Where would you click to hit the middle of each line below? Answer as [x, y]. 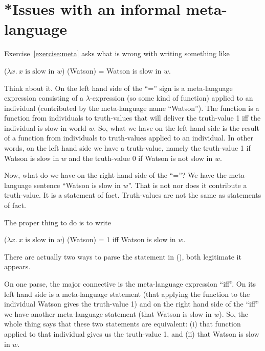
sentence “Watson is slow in [77, 185]
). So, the [234, 313]
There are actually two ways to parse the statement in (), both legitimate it [123, 256]
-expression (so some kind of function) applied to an [171, 98]
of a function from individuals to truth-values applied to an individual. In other [129, 138]
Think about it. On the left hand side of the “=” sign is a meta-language [118, 88]
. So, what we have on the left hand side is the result [176, 127]
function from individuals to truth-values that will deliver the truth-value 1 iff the [132, 118]
